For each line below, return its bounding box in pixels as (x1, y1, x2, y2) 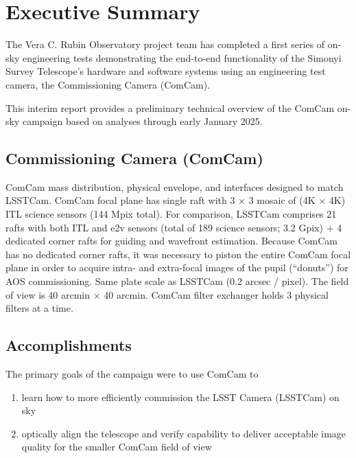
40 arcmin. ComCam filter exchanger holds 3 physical (104, 287, 329, 301)
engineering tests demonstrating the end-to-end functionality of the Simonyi (22, 50, 342, 65)
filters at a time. (5, 301, 73, 315)
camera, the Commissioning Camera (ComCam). (5, 77, 211, 91)
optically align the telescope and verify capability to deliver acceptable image (21, 426, 346, 440)
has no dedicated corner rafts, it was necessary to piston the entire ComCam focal (5, 247, 351, 261)
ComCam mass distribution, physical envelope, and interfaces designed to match (5, 179, 344, 194)
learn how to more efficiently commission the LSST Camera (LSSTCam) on (21, 389, 340, 404)
